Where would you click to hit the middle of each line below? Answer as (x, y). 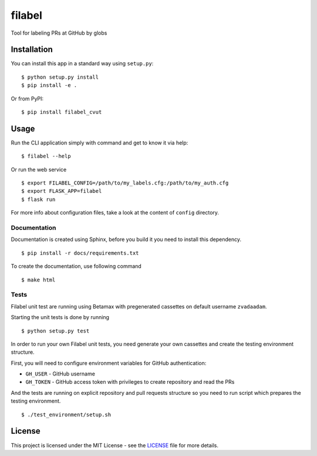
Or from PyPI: (27, 98)
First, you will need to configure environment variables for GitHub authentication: (109, 363)
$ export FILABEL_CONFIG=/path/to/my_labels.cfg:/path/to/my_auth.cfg (125, 183)
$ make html (38, 280)
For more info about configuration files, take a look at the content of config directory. (115, 213)
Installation (32, 50)
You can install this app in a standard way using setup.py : (82, 63)
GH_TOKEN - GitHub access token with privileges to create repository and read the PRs (130, 382)
